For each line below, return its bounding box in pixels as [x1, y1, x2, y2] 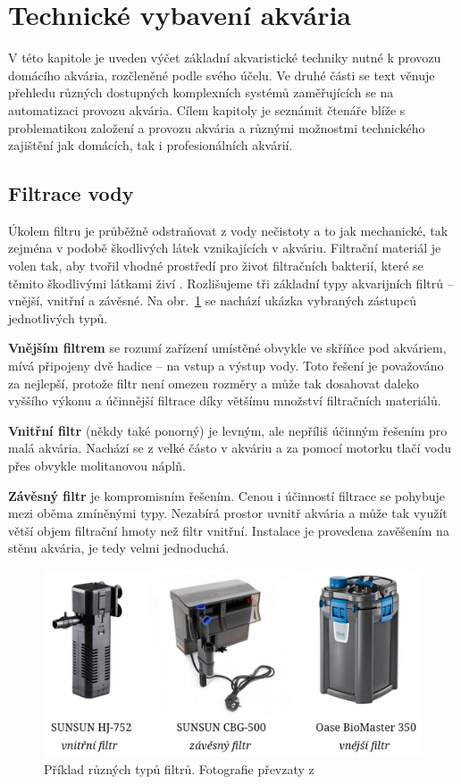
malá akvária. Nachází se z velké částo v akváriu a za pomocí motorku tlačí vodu [8, 438, 452, 457]
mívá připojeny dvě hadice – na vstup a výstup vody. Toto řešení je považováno [8, 356, 444, 375]
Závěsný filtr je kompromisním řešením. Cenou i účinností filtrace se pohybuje [8, 486, 446, 505]
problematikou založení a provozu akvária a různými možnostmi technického [8, 118, 425, 137]
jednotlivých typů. [8, 308, 108, 327]
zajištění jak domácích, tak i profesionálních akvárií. [8, 136, 293, 154]
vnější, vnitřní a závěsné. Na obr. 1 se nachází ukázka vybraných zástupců [8, 291, 416, 310]
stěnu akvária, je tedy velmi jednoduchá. [8, 538, 230, 557]
